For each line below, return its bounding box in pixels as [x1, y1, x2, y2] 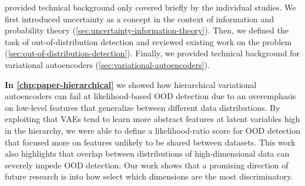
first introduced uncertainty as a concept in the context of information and [5, 12, 274, 25]
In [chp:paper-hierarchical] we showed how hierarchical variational [5, 78, 257, 90]
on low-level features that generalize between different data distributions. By [5, 101, 280, 113]
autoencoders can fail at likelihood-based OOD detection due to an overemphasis [5, 90, 296, 102]
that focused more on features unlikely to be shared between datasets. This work [5, 136, 296, 148]
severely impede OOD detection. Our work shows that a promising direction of [5, 158, 289, 171]
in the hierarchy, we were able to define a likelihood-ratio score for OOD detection [5, 124, 300, 136]
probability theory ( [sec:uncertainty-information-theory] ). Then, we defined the [5, 24, 289, 36]
